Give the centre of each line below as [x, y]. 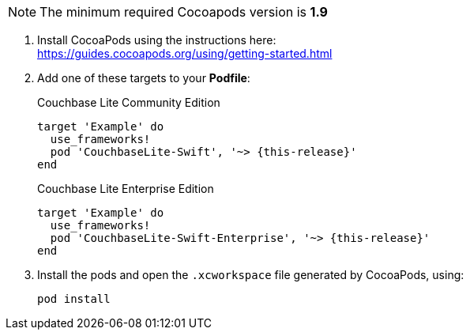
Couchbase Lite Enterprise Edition [126, 189]
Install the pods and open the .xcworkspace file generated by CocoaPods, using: [251, 275]
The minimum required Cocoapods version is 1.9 [184, 12]
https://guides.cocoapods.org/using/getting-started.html [185, 53]
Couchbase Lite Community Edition [129, 102]
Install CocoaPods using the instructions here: [157, 40]
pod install [74, 299]
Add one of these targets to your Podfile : [144, 78]
